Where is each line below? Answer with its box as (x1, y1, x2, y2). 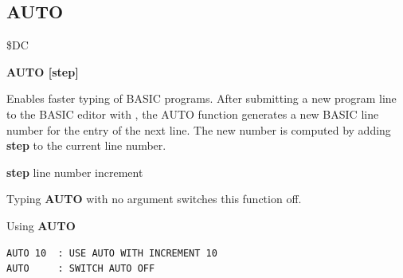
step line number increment (6, 163, 143, 180)
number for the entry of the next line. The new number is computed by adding (6, 121, 391, 138)
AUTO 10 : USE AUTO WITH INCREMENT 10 (6, 247, 217, 259)
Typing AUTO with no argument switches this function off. (6, 190, 302, 207)
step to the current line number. (6, 137, 166, 154)
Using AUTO (6, 217, 76, 233)
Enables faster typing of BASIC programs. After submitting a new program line (6, 90, 397, 107)
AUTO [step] (6, 63, 79, 80)
